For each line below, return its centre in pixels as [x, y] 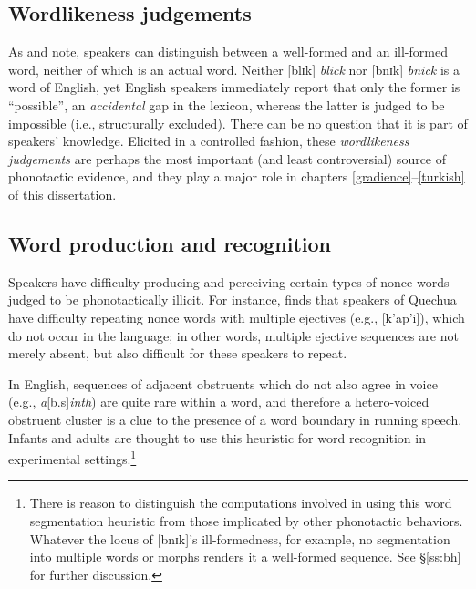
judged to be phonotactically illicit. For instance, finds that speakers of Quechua [233, 300]
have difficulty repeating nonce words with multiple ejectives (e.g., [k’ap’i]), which [237, 317]
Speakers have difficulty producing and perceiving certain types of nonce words [229, 281]
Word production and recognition [170, 243]
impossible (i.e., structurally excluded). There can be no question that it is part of [238, 123]
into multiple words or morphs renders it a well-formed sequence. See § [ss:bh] [245, 557]
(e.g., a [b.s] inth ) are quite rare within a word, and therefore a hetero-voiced [219, 402]
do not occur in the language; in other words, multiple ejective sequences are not [233, 335]
